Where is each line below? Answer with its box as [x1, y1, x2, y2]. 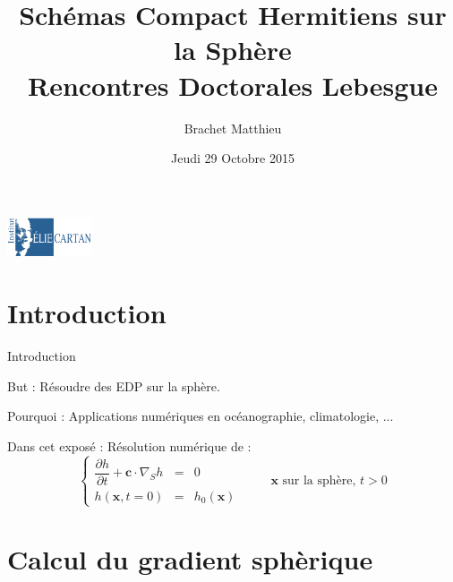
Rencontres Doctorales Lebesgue [28, 66, 438, 103]
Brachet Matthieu [184, 118, 282, 137]
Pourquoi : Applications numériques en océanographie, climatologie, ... [7, 407, 394, 425]
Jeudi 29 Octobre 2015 [171, 149, 295, 167]
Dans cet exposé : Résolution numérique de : [7, 436, 252, 455]
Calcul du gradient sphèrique [7, 541, 373, 578]
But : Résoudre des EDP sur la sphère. [7, 376, 220, 395]
